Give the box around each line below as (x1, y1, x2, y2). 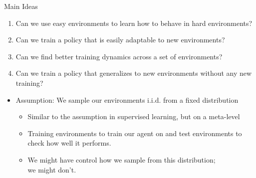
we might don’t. (27, 164, 76, 175)
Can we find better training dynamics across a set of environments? (15, 51, 223, 61)
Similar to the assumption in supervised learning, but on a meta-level (27, 111, 240, 122)
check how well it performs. (27, 138, 111, 148)
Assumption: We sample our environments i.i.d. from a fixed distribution (15, 94, 239, 105)
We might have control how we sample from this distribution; (27, 154, 216, 165)
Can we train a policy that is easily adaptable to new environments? (15, 34, 225, 45)
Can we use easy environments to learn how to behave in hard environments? (15, 17, 253, 28)
